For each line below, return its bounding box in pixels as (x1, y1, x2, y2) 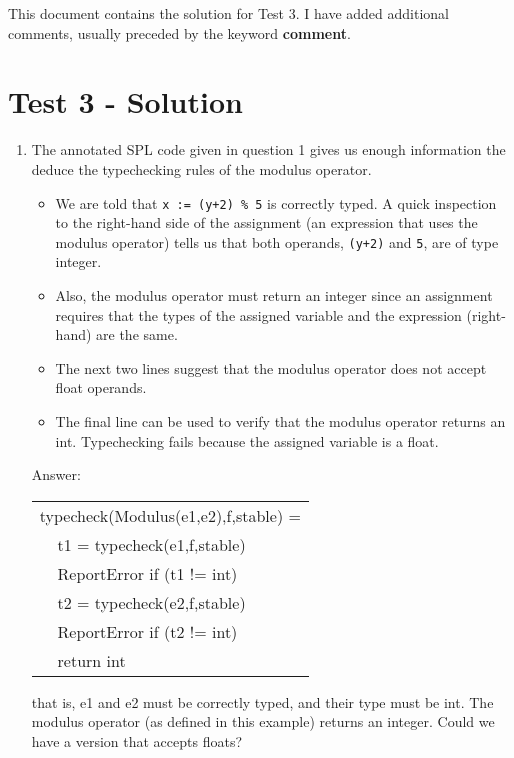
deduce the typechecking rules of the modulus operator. (31, 158, 372, 179)
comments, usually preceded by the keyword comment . (8, 22, 351, 43)
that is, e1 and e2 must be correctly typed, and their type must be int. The (31, 691, 494, 712)
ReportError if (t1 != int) (57, 561, 238, 585)
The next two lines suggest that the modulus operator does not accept (55, 357, 487, 378)
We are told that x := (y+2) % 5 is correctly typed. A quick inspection (55, 192, 497, 213)
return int (57, 648, 126, 672)
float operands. (55, 377, 147, 398)
